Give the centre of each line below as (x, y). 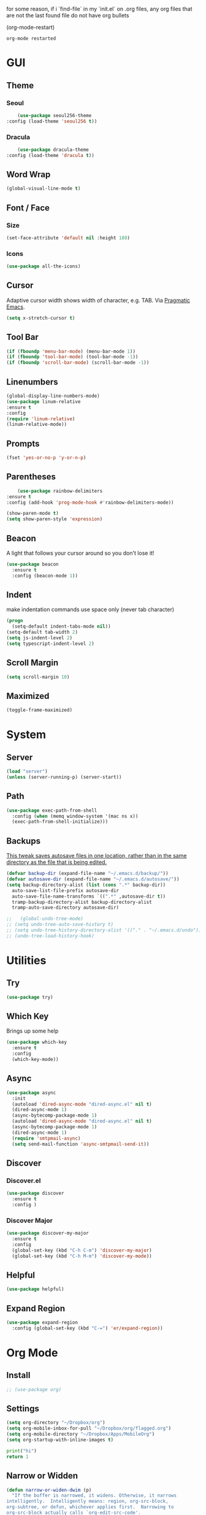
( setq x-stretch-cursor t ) (41, 318)
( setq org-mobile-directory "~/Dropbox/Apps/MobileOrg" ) (81, 1434)
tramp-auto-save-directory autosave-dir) (66, 908)
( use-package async (31, 1093)
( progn (15, 621)
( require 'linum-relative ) (41, 419)
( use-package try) (30, 997)
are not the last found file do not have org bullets (68, 15)
